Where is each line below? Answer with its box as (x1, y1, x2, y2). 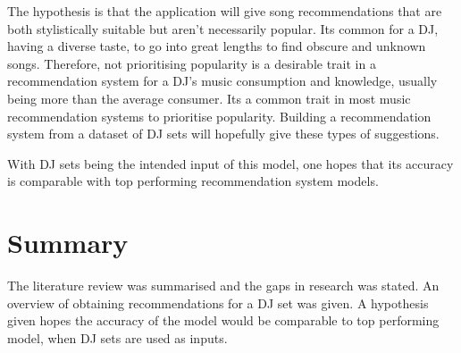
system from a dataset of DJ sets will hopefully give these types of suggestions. (7, 124, 440, 143)
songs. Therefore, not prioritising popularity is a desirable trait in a (7, 54, 376, 72)
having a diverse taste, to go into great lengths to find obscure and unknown (7, 37, 426, 55)
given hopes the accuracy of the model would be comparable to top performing (7, 311, 440, 330)
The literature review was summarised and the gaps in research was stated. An (7, 276, 440, 295)
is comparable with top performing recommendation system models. (7, 172, 379, 190)
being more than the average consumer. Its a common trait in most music (7, 88, 411, 107)
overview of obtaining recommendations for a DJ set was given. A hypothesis (7, 293, 429, 312)
